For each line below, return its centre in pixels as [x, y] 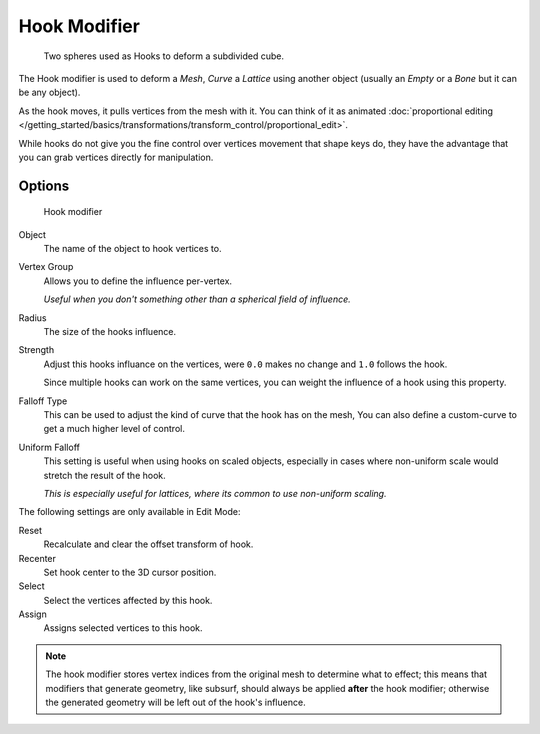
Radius [32, 317]
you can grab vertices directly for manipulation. [116, 157]
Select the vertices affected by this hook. [128, 600]
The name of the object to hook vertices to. [132, 249]
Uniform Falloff [49, 447]
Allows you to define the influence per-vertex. [138, 281]
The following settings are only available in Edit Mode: [129, 512]
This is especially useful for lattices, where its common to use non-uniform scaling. [215, 493]
